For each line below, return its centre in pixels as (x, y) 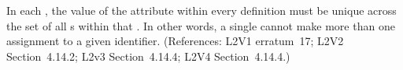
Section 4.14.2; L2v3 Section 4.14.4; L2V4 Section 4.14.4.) (148, 56)
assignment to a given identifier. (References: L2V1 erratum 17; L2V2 (175, 41)
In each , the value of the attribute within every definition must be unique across (201, 10)
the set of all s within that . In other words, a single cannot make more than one (201, 25)
